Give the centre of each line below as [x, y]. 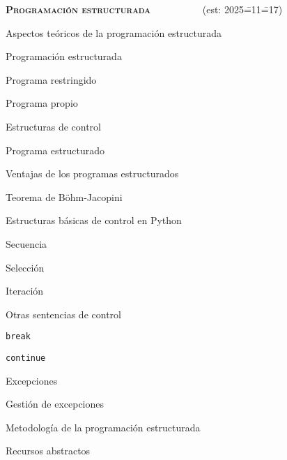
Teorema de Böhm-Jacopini [64, 196]
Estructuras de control [53, 126]
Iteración [25, 291]
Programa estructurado [55, 150]
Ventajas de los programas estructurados [92, 173]
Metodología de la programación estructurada [103, 427]
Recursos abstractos [48, 451]
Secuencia [26, 243]
